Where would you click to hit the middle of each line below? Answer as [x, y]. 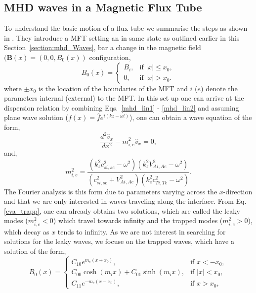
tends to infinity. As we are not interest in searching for [142, 231]
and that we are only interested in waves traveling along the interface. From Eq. [125, 201]
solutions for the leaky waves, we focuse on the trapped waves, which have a [119, 241]
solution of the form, [35, 251]
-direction [238, 191]
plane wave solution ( [36, 117]
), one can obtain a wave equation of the [191, 117]
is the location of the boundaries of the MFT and [113, 88]
